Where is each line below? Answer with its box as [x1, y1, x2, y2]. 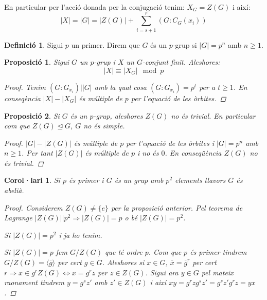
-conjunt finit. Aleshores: [142, 57, 220, 67]
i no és [137, 147, 159, 158]
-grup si [172, 39, 197, 50]
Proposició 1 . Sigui [4, 57, 69, 67]
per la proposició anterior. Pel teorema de [111, 202, 243, 213]
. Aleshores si [102, 257, 145, 268]
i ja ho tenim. [59, 229, 102, 240]
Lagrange [4, 212, 32, 223]
